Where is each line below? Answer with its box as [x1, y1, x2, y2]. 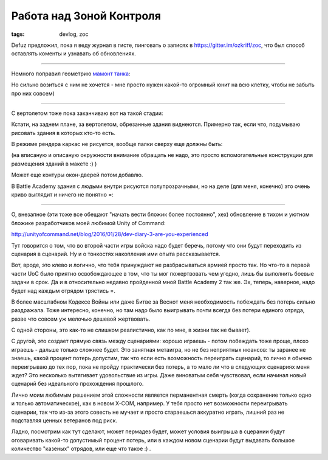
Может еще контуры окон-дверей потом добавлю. [11, 171, 143, 179]
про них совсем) [11, 89, 55, 97]
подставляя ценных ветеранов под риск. [11, 417, 118, 424]
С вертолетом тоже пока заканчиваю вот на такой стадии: [11, 110, 163, 117]
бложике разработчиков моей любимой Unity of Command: [11, 219, 166, 226]
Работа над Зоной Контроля [11, 9, 161, 23]
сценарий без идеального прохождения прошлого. [11, 380, 144, 388]
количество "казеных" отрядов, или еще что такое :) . [11, 445, 151, 453]
